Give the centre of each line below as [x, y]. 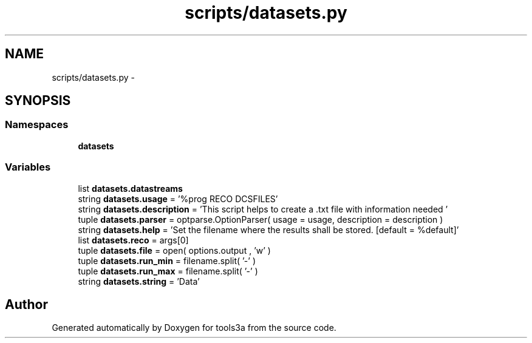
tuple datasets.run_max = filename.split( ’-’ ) [168, 271]
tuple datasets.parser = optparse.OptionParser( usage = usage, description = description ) [261, 219]
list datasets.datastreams [130, 188]
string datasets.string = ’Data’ [139, 281]
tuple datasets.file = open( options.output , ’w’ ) [174, 250]
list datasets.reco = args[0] [133, 240]
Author [26, 304]
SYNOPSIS [38, 101]
